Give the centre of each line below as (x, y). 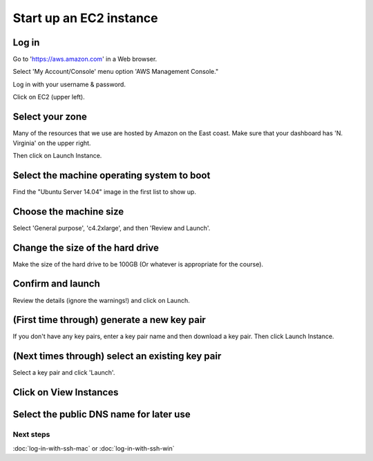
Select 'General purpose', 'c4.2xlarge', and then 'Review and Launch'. (112, 228)
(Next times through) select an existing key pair (117, 356)
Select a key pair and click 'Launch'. (64, 373)
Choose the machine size (68, 212)
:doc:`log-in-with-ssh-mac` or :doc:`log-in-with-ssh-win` (94, 448)
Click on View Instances (66, 392)
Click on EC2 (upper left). (49, 97)
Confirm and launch (56, 284)
